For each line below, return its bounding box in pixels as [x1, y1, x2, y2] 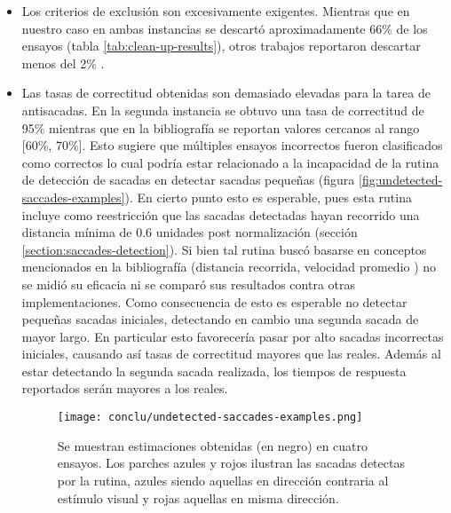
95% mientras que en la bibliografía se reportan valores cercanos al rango [21, 118, 420, 137]
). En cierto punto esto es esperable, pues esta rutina [124, 187, 412, 206]
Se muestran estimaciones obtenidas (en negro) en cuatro [57, 436, 368, 454]
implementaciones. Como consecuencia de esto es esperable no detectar [21, 292, 407, 311]
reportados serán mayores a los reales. [21, 379, 228, 398]
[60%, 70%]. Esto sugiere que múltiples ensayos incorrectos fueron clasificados [21, 136, 443, 154]
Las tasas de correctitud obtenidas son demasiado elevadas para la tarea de [21, 83, 431, 102]
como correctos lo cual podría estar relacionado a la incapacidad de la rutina [21, 153, 439, 171]
